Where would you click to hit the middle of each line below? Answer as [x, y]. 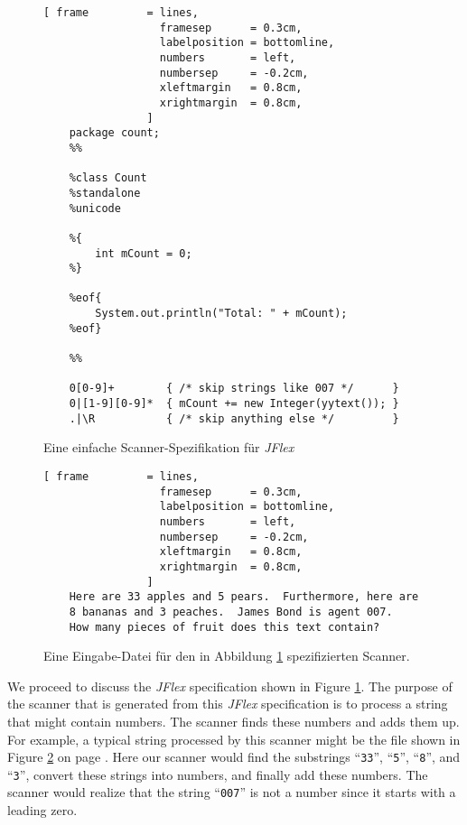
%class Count [108, 178]
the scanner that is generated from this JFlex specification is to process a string [228, 704]
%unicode [95, 208]
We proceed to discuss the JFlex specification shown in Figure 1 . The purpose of [230, 686]
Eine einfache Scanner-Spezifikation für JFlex [169, 447]
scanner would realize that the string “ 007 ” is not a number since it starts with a [232, 792]
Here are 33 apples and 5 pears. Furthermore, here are [244, 597]
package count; [114, 133]
